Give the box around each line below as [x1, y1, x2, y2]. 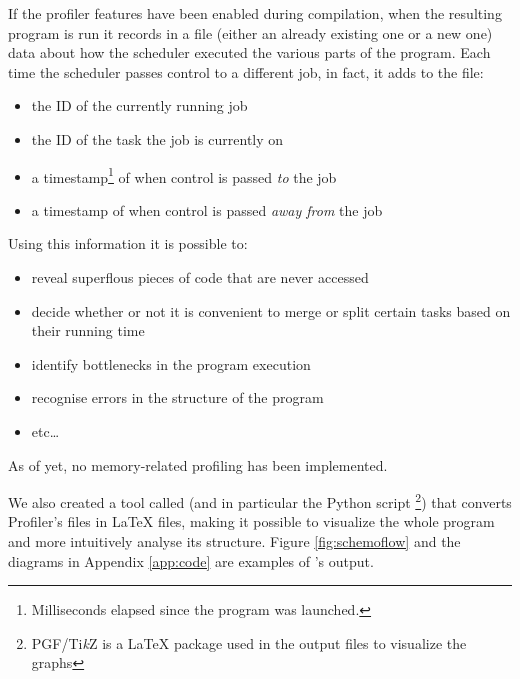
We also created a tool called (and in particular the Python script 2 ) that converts [8, 489, 512, 512]
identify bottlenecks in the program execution [31, 353, 311, 374]
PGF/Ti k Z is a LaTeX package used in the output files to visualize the [31, 632, 467, 653]
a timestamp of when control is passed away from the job [31, 199, 383, 220]
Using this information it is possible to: [8, 233, 248, 254]
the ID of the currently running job [31, 95, 248, 116]
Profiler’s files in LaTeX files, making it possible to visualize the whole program [8, 511, 495, 532]
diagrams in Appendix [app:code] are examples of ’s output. [8, 550, 374, 571]
